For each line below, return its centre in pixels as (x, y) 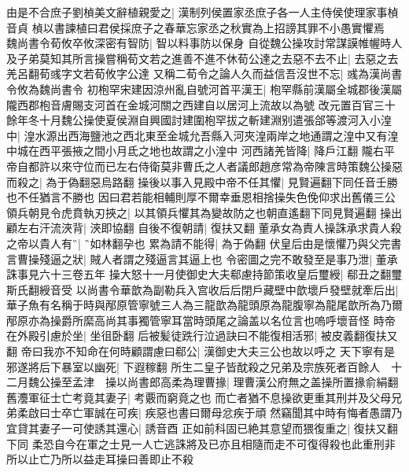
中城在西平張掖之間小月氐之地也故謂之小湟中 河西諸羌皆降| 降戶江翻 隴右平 (201, 151)
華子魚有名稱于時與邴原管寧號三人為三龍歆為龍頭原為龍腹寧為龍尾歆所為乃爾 (204, 305)
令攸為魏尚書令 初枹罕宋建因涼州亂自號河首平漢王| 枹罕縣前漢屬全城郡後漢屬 (204, 88)
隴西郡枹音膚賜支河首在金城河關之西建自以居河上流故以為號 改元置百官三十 (201, 104)
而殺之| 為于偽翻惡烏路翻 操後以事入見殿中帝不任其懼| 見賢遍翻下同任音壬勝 (202, 181)
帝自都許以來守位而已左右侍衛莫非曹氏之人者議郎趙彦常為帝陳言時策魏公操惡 (204, 166)
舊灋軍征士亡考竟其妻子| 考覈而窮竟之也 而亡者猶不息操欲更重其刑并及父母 (199, 397)
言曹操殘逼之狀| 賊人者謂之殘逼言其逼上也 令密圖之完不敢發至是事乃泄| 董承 (202, 258)
